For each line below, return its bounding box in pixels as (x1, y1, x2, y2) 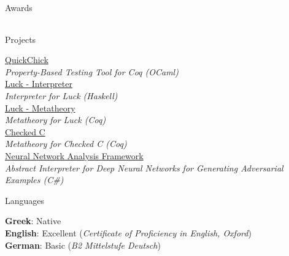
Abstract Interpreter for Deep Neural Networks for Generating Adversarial (5, 161, 283, 174)
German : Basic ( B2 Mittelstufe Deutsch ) (5, 238, 161, 251)
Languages (5, 194, 45, 206)
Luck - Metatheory (5, 101, 75, 114)
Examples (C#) (5, 173, 64, 186)
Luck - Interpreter (5, 77, 72, 90)
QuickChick (5, 53, 48, 66)
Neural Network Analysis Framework (5, 149, 144, 162)
